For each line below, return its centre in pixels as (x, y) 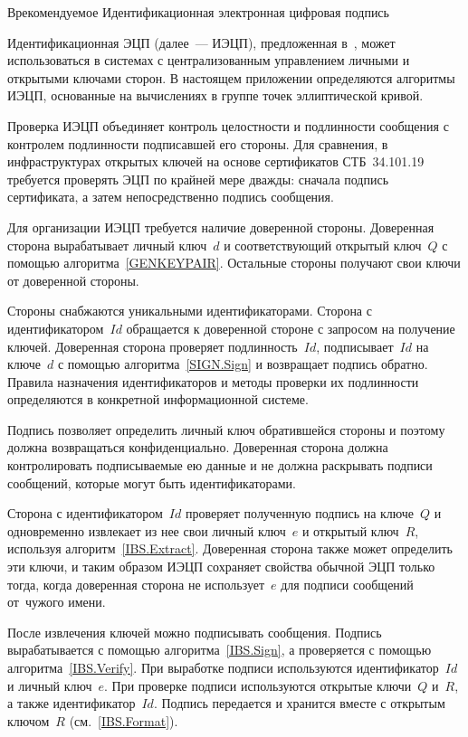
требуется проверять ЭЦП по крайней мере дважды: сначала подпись (198, 179)
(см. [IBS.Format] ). (124, 720)
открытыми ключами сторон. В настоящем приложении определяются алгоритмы (231, 77)
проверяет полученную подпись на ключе (300, 513)
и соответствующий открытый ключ (323, 245)
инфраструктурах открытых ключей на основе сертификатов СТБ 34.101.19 (216, 161)
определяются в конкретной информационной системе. (158, 399)
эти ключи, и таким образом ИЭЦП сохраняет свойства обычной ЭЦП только (221, 567)
